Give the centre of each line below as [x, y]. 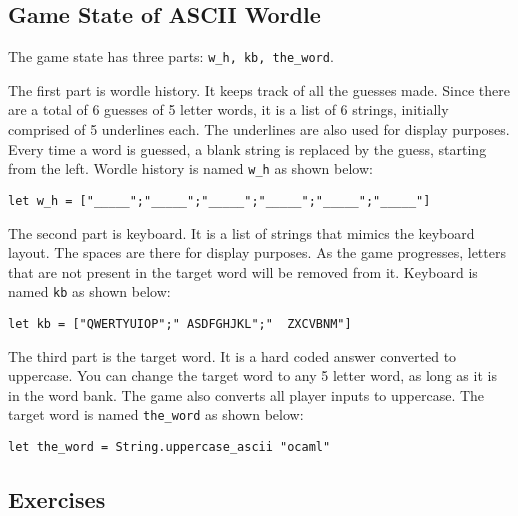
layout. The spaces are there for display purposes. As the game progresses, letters [257, 252]
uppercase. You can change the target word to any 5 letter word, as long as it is [252, 375]
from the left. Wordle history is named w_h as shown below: [190, 168]
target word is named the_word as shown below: [156, 414]
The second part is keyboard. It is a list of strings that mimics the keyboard [241, 232]
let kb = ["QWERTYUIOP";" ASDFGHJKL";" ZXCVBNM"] [180, 323]
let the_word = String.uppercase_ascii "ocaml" [169, 447]
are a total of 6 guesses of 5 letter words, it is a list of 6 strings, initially [228, 109]
